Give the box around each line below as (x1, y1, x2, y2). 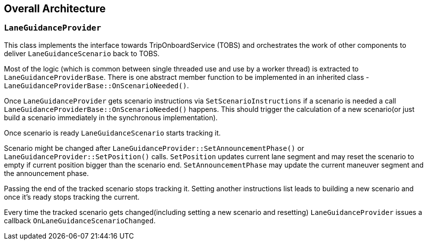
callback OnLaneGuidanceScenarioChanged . (4, 216, 156, 225)
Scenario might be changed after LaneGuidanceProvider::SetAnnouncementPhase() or (4, 143, 304, 152)
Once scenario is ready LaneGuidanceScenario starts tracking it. (4, 128, 221, 137)
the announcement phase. (4, 169, 89, 177)
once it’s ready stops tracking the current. (4, 192, 140, 201)
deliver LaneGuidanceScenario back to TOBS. (4, 49, 160, 58)
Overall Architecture (4, 2, 106, 15)
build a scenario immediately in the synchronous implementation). (4, 113, 218, 122)
